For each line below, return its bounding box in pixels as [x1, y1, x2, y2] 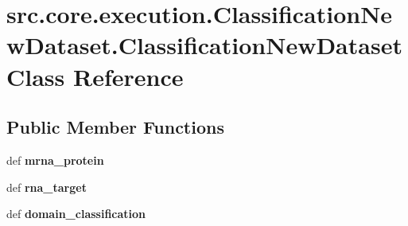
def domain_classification [6, 205, 146, 222]
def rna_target [6, 178, 87, 195]
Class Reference [6, 60, 184, 92]
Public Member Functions [6, 115, 224, 139]
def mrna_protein [6, 151, 104, 168]
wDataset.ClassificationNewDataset [6, 29, 402, 61]
